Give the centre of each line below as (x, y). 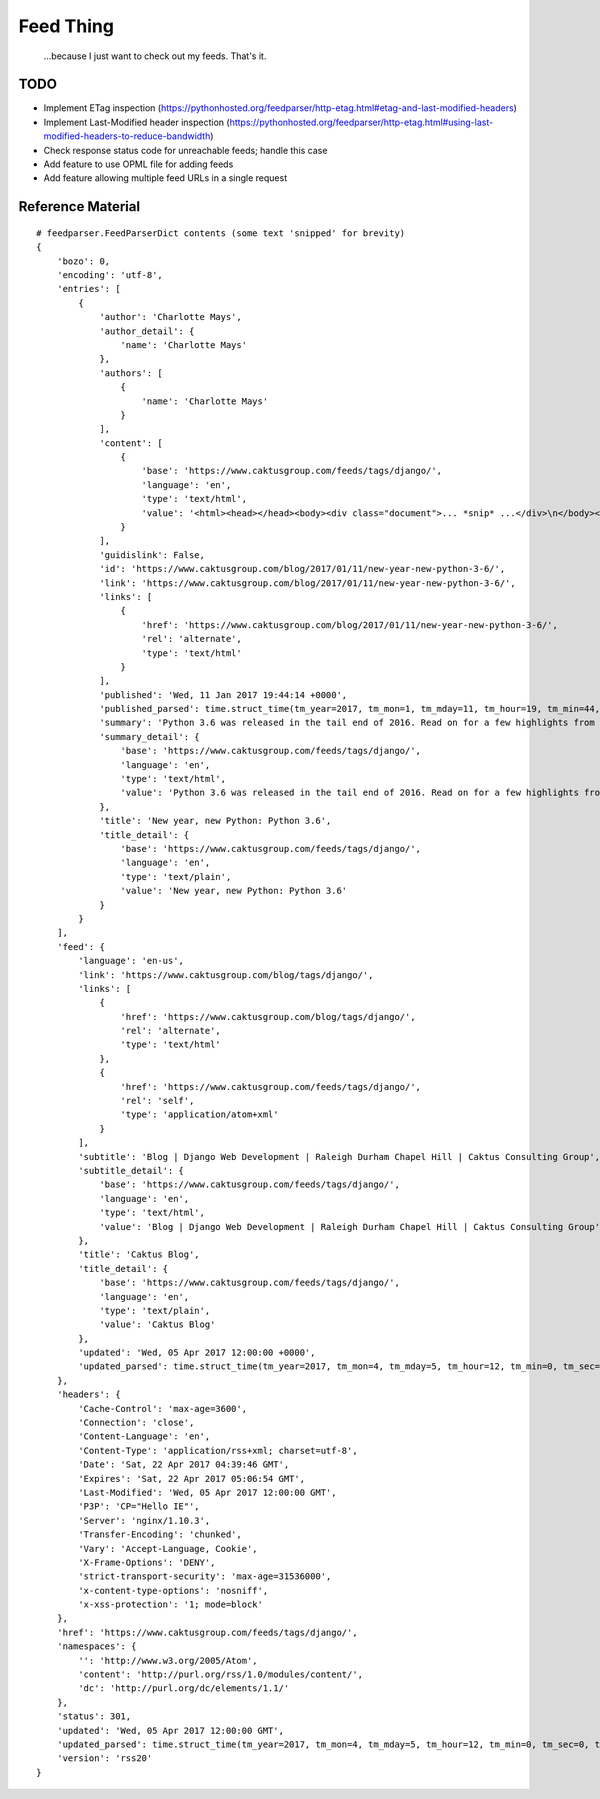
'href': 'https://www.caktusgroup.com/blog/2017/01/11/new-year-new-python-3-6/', (350, 624)
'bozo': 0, (83, 261)
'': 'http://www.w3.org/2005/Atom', (168, 1660)
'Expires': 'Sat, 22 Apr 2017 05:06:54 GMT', (191, 1478)
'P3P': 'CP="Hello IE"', (139, 1506)
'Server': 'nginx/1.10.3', (144, 1520)
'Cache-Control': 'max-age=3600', (163, 1408)
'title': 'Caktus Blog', (139, 1254)
